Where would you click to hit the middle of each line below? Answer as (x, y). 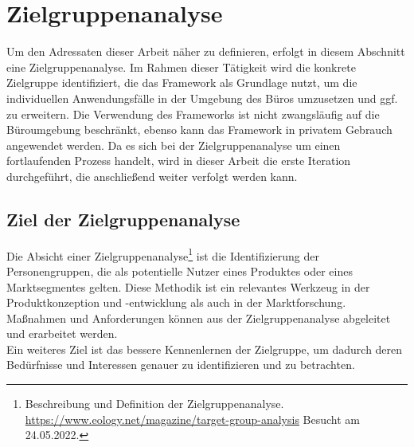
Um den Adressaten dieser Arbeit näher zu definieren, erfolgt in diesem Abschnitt (206, 51)
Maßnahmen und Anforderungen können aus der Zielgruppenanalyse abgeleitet (199, 318)
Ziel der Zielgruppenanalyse (123, 219)
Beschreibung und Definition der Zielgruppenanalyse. (154, 404)
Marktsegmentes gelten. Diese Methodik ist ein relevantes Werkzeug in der (188, 286)
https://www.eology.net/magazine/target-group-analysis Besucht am (192, 419)
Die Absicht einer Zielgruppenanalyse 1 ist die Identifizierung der (163, 254)
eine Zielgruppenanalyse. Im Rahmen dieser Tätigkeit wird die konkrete (181, 67)
